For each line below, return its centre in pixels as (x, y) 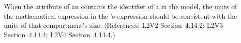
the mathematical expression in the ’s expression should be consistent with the (120, 16)
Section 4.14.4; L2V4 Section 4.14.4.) (60, 34)
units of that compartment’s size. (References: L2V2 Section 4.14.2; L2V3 (113, 25)
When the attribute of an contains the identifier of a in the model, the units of (120, 6)
